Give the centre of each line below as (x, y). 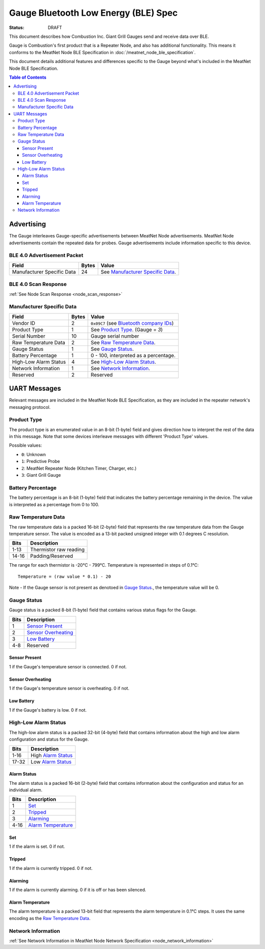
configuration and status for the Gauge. (49, 739)
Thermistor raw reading (57, 549)
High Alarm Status (52, 755)
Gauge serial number (115, 336)
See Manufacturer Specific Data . (138, 272)
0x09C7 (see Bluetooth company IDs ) (132, 323)
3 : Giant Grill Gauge (41, 475)
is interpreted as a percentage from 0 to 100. (54, 504)
